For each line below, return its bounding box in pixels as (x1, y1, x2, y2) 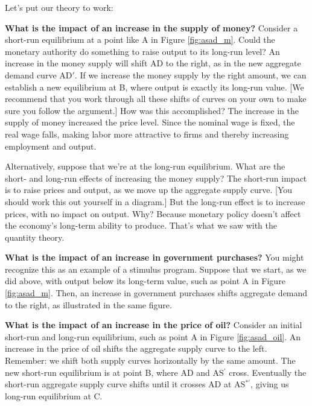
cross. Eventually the (229, 366, 307, 378)
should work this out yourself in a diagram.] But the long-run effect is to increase (5, 195, 305, 208)
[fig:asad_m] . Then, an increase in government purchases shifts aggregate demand (5, 287, 308, 299)
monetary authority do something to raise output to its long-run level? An (5, 45, 280, 57)
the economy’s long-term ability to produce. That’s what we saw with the (5, 219, 277, 232)
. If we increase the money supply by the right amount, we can (74, 68, 307, 81)
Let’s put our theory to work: (5, 1, 113, 13)
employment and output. (5, 139, 97, 152)
